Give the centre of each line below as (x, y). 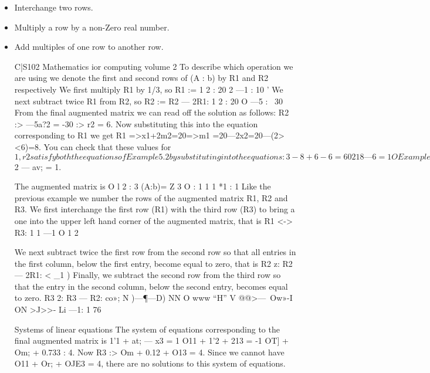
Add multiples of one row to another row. (89, 47)
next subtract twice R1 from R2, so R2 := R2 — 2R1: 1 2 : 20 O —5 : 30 (149, 101)
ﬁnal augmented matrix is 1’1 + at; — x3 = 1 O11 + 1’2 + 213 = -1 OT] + (151, 340)
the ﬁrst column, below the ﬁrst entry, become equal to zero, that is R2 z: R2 (153, 263)
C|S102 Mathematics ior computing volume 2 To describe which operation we (154, 66)
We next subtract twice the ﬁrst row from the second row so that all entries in (155, 252)
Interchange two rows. (54, 7)
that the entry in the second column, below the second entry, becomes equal (151, 286)
